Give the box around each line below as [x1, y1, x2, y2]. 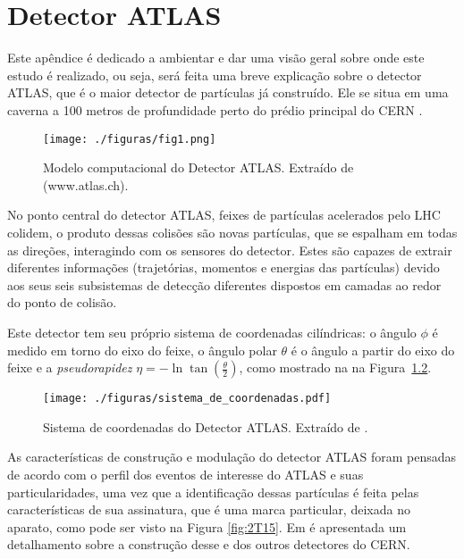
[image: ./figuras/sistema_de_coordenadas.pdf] [43, 392, 332, 405]
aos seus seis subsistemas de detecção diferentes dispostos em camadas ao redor [7, 275, 442, 294]
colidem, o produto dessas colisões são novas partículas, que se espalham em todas [7, 222, 458, 241]
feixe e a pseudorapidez [7, 358, 132, 377]
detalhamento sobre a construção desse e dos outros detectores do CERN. [7, 535, 410, 554]
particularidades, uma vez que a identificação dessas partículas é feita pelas [7, 482, 419, 501]
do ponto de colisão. [7, 293, 117, 312]
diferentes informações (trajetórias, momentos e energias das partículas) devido [7, 258, 440, 277]
